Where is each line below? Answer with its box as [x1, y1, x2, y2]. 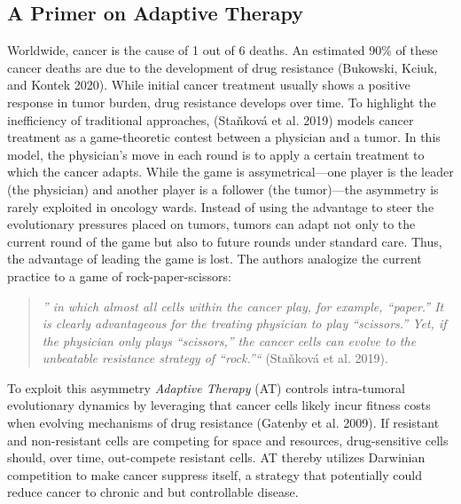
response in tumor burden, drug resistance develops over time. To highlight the [7, 92, 436, 111]
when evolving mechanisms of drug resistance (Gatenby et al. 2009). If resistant [7, 413, 440, 432]
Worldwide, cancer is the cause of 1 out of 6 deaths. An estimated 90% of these [7, 41, 438, 59]
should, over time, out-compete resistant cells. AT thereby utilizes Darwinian [7, 448, 426, 467]
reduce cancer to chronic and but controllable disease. [7, 483, 299, 501]
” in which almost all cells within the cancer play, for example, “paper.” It [42, 296, 444, 315]
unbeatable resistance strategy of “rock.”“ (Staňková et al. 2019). [42, 349, 388, 367]
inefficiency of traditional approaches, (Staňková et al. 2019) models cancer [7, 110, 414, 129]
